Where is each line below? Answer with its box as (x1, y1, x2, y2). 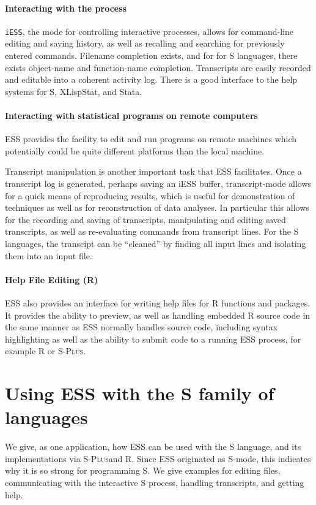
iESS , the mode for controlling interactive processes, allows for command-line (5, 25, 294, 37)
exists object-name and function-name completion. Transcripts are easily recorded (5, 61, 311, 74)
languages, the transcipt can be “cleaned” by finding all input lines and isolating (5, 237, 306, 249)
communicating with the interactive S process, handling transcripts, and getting (5, 476, 304, 489)
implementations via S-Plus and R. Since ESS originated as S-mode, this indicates (5, 452, 311, 465)
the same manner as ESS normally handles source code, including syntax (5, 321, 277, 333)
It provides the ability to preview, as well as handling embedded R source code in (5, 308, 310, 321)
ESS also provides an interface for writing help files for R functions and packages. (5, 296, 310, 309)
